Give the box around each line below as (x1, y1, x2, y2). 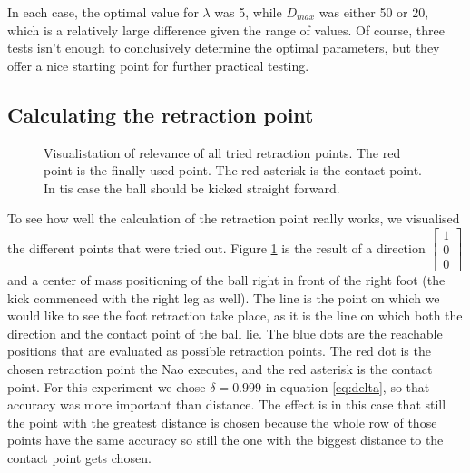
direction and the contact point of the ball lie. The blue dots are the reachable (7, 323, 443, 342)
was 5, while (214, 3, 282, 21)
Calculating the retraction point (7, 100, 314, 128)
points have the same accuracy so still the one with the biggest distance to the (7, 430, 444, 449)
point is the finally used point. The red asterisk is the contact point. (44, 161, 422, 180)
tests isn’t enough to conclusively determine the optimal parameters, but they (7, 38, 440, 57)
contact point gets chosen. (7, 448, 152, 467)
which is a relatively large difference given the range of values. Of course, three (7, 20, 445, 39)
